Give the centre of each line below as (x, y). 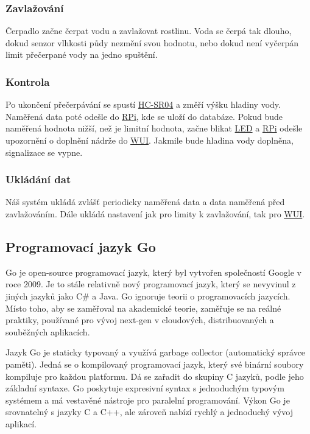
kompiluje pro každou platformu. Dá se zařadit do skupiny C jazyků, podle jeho (155, 376)
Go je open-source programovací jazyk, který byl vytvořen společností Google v (153, 272)
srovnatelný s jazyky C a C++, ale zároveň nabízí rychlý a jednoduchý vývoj (150, 412)
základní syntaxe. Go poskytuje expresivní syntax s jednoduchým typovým (145, 388)
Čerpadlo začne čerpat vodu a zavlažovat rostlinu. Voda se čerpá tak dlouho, (149, 31)
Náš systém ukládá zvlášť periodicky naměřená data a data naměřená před (145, 202)
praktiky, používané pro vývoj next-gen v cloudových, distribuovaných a (140, 320)
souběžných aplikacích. (48, 331)
